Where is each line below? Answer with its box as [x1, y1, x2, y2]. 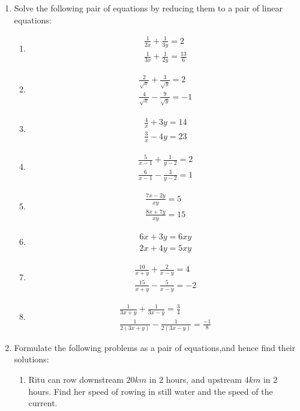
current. [28, 397, 58, 409]
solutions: [14, 353, 49, 365]
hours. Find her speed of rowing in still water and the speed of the [28, 385, 273, 397]
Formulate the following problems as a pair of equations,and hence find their [14, 341, 296, 353]
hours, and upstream [166, 373, 242, 386]
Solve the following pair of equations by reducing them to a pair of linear [14, 2, 283, 14]
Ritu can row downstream [28, 373, 124, 386]
